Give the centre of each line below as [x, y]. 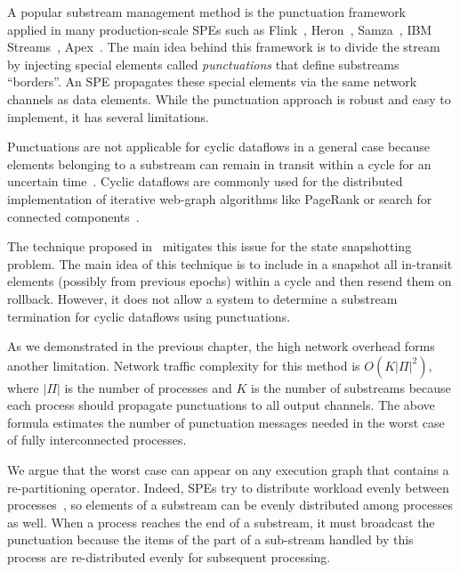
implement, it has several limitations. [108, 116]
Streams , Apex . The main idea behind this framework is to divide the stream [224, 47]
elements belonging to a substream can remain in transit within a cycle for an [219, 163]
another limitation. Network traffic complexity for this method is [184, 365]
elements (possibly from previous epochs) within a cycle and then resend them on [230, 281]
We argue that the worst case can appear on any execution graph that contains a [228, 470]
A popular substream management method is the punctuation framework [207, 12]
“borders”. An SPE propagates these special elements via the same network [212, 82]
